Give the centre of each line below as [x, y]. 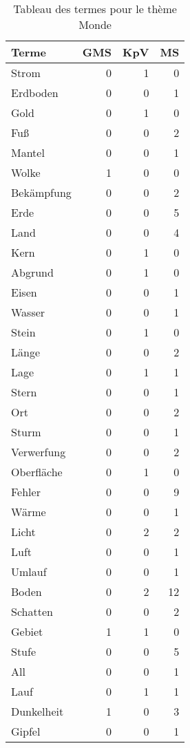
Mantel [28, 152]
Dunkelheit [38, 711]
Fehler [26, 492]
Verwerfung [39, 452]
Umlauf [29, 571]
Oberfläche [37, 472]
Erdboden [35, 93]
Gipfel [26, 731]
